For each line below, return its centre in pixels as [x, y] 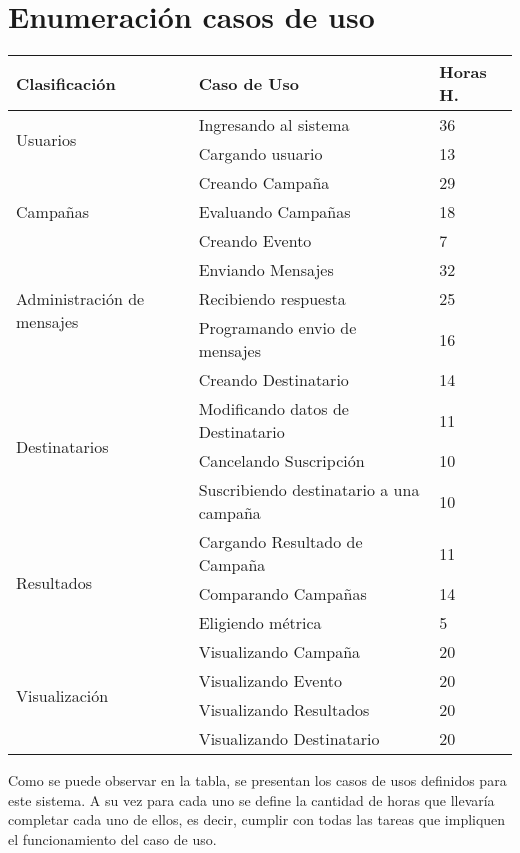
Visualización [62, 695]
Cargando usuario [260, 154]
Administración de [80, 299]
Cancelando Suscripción [281, 461]
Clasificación [66, 83]
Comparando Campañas [282, 594]
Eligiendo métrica [260, 623]
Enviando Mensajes [266, 270]
